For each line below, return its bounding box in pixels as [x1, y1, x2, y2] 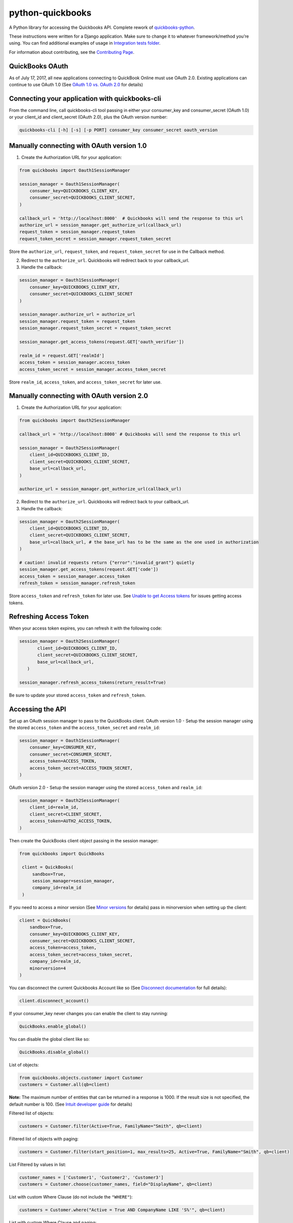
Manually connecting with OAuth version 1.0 [9, 141, 147, 150]
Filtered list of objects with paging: [9, 1135, 79, 1142]
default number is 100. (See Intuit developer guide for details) [9, 1101, 133, 1107]
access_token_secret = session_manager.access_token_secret [19, 366, 167, 372]
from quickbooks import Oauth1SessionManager [19, 167, 130, 173]
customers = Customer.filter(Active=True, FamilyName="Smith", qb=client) [19, 1123, 203, 1129]
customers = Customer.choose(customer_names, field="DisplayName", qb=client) [19, 1181, 212, 1187]
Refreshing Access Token [9, 612, 89, 621]
